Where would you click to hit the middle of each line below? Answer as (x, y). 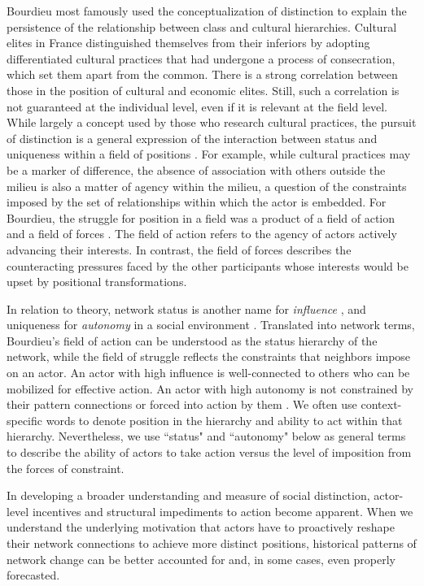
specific (25, 420)
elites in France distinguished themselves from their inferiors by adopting (188, 43)
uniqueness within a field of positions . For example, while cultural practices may (209, 154)
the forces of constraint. (66, 468)
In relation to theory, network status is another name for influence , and (186, 308)
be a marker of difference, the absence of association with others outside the (196, 169)
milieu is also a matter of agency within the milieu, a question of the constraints (207, 186)
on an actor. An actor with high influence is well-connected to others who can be (208, 373)
